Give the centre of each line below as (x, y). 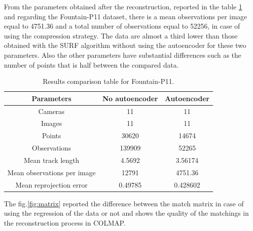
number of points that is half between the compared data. (91, 64)
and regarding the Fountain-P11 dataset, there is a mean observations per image (126, 16)
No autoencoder (130, 98)
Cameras (51, 111)
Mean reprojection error (52, 184)
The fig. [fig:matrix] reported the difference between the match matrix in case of (124, 203)
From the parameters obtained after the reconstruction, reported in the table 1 (123, 6)
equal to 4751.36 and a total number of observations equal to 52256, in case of (122, 26)
